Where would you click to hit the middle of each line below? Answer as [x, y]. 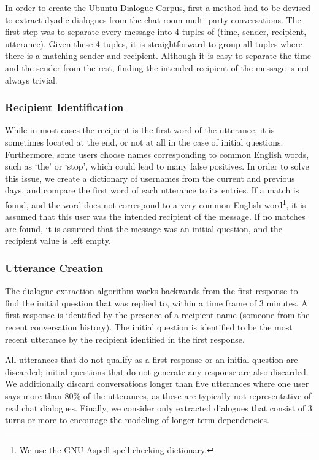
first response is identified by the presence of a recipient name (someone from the [157, 315]
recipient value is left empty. [58, 240]
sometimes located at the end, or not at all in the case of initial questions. [144, 142]
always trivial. [31, 80]
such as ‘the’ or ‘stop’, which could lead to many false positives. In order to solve [157, 166]
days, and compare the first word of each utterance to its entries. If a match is [152, 190]
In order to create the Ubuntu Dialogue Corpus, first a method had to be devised [158, 7]
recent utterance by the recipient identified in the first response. [125, 339]
